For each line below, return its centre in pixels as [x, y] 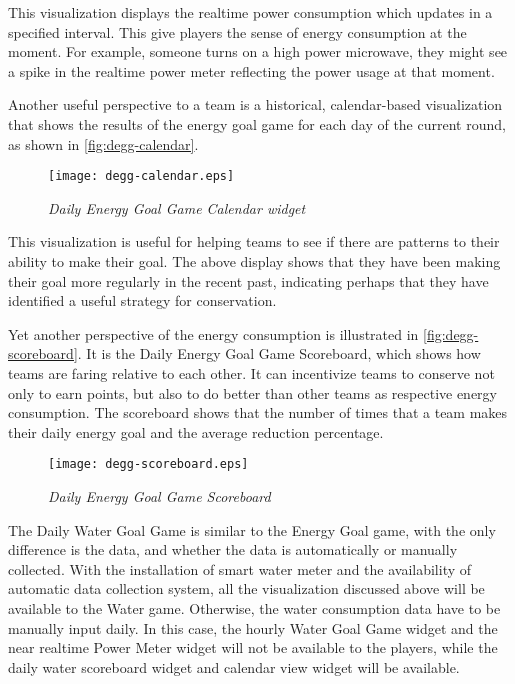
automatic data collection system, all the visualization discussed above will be [246, 588]
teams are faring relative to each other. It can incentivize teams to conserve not [251, 372]
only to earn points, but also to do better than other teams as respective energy [253, 392]
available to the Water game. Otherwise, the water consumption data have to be [254, 607]
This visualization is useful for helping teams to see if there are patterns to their [254, 241]
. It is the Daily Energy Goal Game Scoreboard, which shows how [279, 353]
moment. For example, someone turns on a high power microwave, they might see [258, 51]
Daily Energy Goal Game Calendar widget [177, 207]
